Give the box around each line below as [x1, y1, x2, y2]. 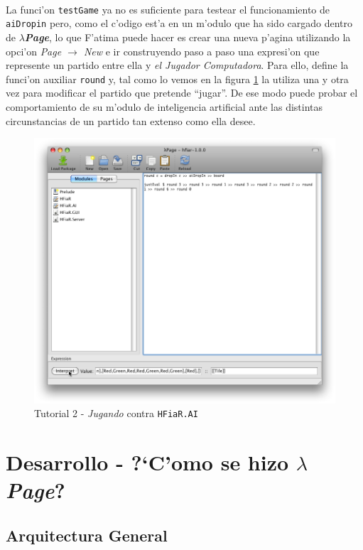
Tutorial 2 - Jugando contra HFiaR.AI [34, 406, 198, 421]
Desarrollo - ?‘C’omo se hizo [6, 447, 289, 476]
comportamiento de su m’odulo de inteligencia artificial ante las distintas [6, 99, 323, 114]
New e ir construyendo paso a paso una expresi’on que [83, 43, 320, 58]
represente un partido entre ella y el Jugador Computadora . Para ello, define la [6, 58, 349, 72]
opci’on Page [6, 43, 62, 58]
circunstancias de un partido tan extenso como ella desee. [6, 113, 256, 128]
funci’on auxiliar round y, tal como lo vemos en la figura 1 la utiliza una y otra [6, 71, 349, 86]
